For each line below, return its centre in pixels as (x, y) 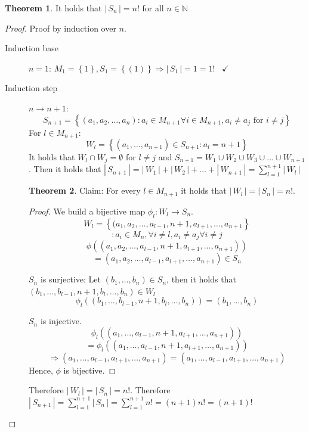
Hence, (41, 370)
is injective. (61, 321)
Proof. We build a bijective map (87, 211)
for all (153, 8)
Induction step (31, 88)
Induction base (32, 48)
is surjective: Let (71, 279)
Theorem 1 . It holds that (53, 8)
